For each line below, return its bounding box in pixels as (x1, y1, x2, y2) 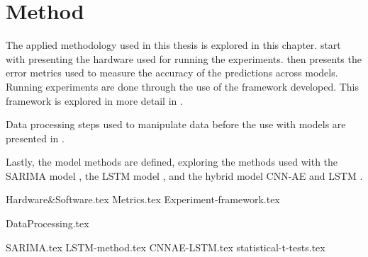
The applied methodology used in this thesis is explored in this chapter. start (6, 38, 341, 52)
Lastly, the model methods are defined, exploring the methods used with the (6, 154, 338, 169)
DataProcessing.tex (6, 216, 89, 231)
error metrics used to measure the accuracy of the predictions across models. (6, 65, 338, 80)
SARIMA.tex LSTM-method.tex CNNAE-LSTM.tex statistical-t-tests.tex (6, 239, 325, 254)
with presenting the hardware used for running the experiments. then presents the (6, 51, 362, 66)
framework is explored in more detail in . (6, 93, 183, 108)
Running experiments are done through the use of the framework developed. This (6, 79, 359, 93)
